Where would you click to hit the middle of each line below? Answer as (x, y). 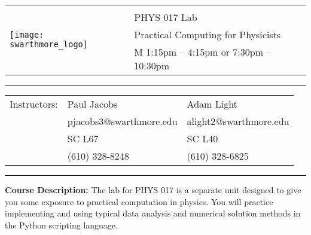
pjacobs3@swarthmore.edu (122, 121)
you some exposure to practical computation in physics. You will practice (139, 201)
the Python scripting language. (61, 225)
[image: (27, 35)
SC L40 (202, 138)
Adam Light (212, 104)
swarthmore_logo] (49, 44)
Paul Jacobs (92, 104)
